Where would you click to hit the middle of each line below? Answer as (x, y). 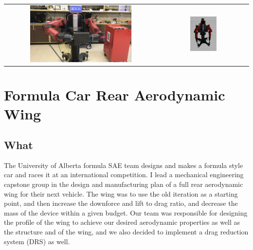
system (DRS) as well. (37, 241)
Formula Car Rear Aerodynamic (115, 95)
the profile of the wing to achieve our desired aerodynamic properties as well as (122, 222)
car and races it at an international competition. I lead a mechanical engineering (124, 175)
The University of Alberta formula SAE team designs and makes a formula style (124, 165)
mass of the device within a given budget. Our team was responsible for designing (126, 212)
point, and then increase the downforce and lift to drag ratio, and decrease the (121, 203)
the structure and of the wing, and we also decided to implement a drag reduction (126, 231)
